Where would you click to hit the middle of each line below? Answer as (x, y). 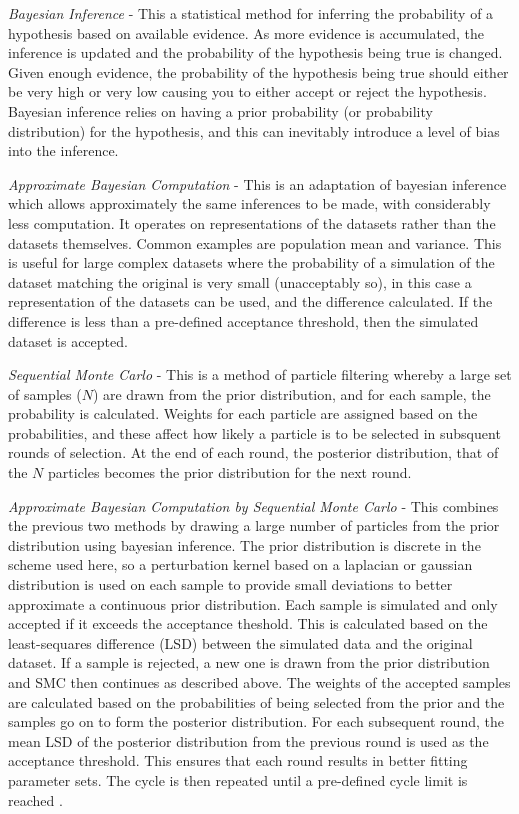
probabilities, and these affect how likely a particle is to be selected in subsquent (254, 432)
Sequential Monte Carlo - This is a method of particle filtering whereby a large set (260, 374)
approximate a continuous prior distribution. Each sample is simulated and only (253, 603)
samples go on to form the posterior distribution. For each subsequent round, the (256, 721)
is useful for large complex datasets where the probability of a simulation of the (251, 262)
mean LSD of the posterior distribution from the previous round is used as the (248, 740)
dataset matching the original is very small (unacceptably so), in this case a (240, 281)
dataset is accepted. (68, 340)
